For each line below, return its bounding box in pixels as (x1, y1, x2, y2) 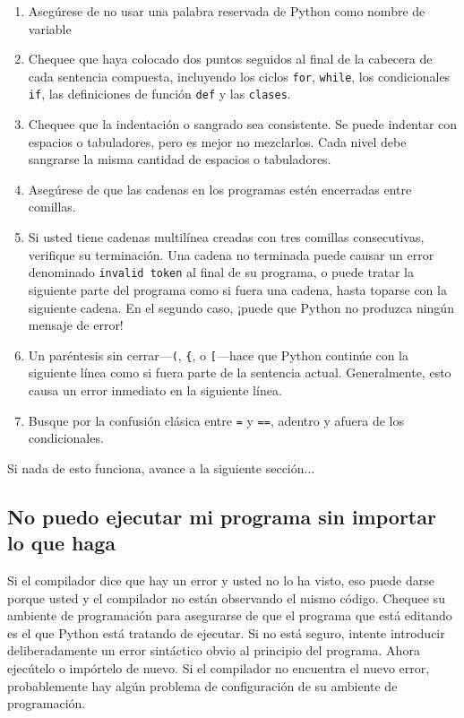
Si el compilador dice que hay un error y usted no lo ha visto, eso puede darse (7, 570, 434, 589)
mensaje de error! (28, 316, 124, 334)
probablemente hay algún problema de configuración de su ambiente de (7, 676, 398, 695)
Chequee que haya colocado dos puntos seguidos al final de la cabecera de (28, 49, 433, 68)
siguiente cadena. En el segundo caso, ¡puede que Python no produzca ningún (28, 298, 454, 316)
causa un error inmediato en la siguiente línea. (28, 380, 282, 399)
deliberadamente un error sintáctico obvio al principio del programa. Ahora (7, 641, 420, 660)
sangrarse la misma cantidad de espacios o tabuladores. (28, 150, 331, 169)
